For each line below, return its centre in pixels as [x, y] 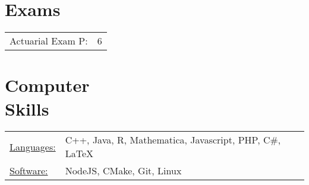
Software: [29, 171]
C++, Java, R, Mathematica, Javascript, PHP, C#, [173, 140]
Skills [27, 108]
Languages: [33, 146]
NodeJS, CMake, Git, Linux [123, 171]
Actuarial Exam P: [49, 41]
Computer [47, 85]
